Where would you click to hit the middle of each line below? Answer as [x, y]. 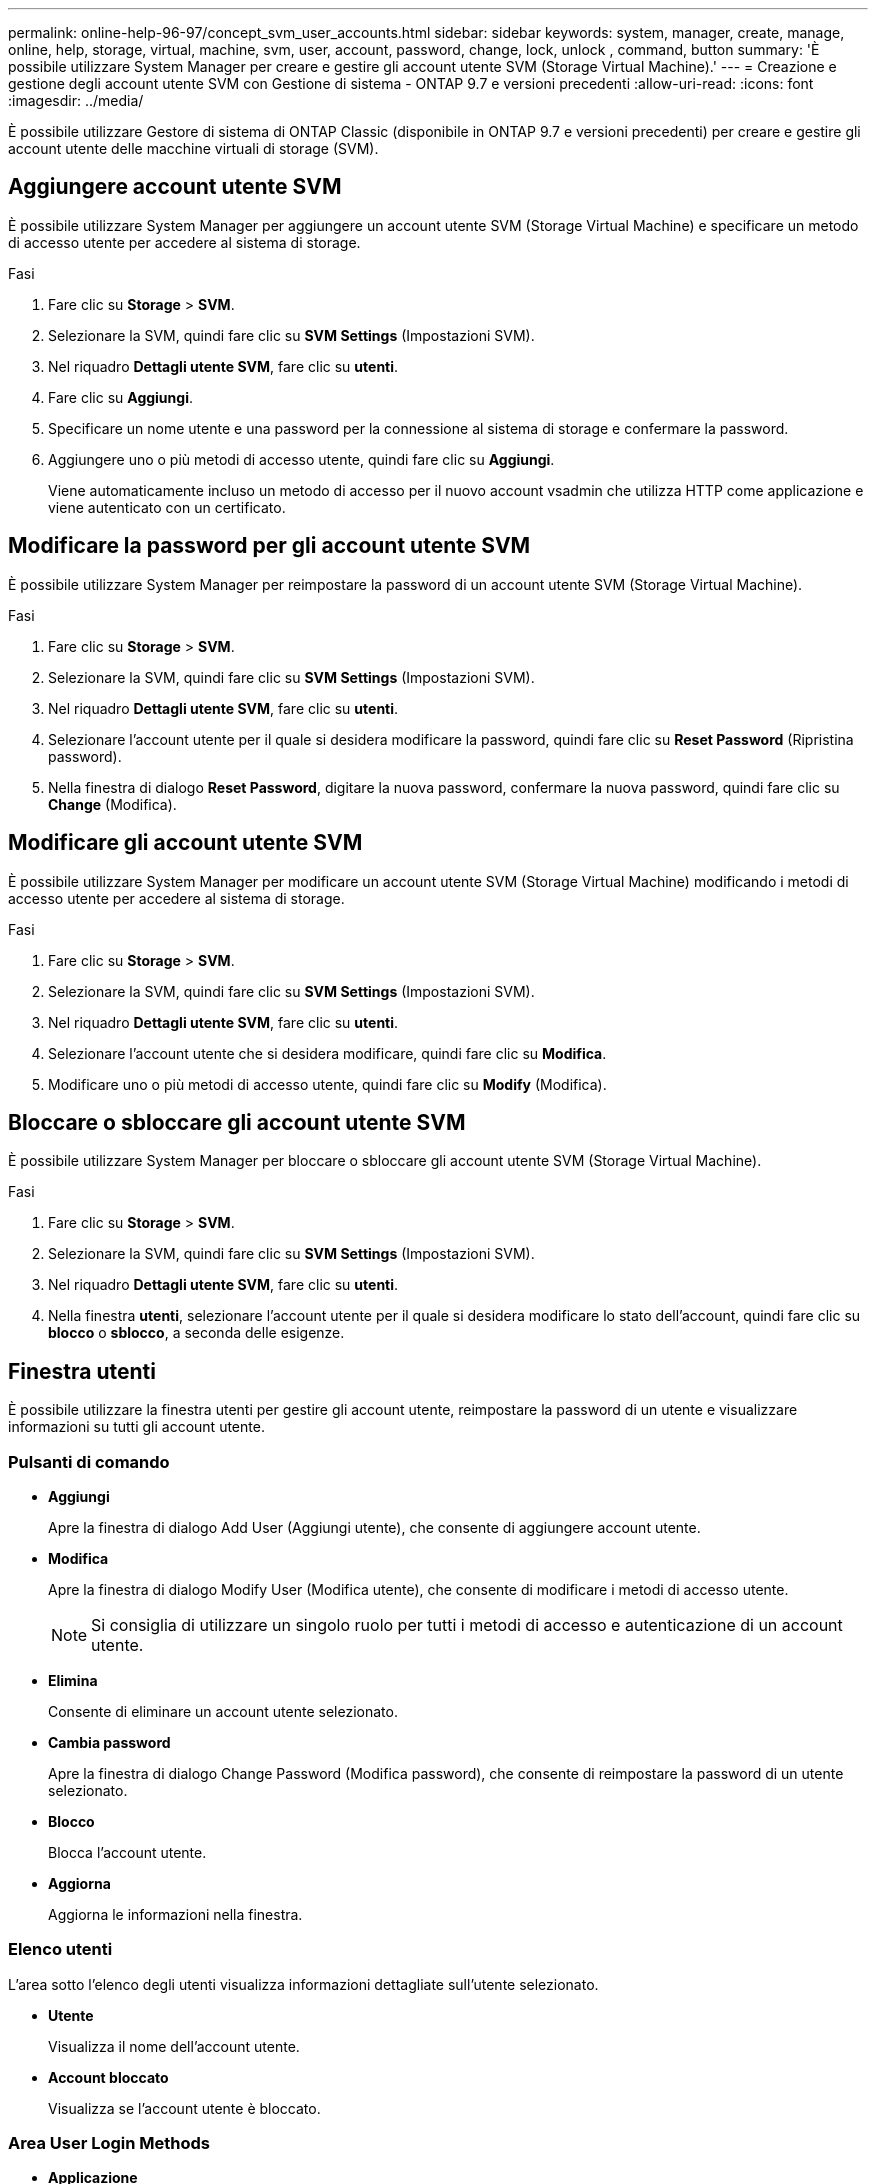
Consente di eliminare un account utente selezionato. [223, 1711]
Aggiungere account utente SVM [175, 187]
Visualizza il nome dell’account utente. [174, 2046]
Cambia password [109, 1742]
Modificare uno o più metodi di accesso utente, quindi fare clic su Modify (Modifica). [327, 1084]
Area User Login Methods [109, 2143]
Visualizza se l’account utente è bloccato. [184, 2108]
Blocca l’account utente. [127, 1852]
